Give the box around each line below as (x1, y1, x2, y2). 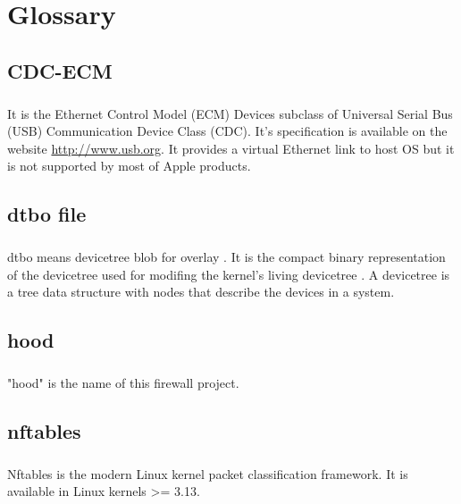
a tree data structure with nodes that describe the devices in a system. (7, 282, 395, 301)
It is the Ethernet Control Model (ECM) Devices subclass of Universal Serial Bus (7, 104, 453, 122)
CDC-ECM (7, 56, 113, 84)
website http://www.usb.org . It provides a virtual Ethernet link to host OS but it (7, 139, 455, 157)
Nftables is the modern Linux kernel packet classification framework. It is (7, 464, 408, 483)
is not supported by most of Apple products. (7, 156, 251, 175)
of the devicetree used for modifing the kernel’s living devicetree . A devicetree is (7, 265, 450, 283)
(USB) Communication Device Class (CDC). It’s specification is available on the (7, 122, 448, 140)
